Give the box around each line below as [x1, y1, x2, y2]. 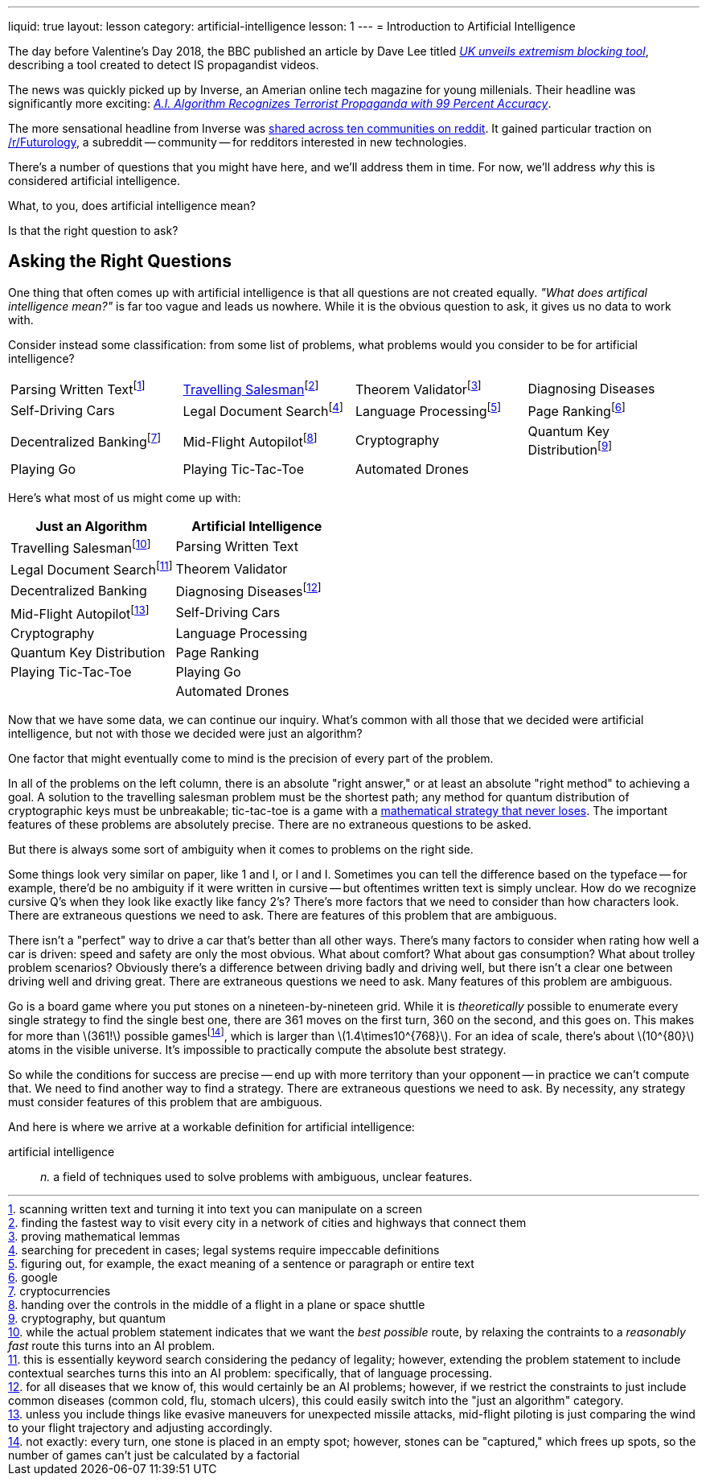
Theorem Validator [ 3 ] [355, 378, 482, 398]
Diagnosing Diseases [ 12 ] [175, 581, 322, 600]
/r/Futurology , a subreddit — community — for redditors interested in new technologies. [8, 135, 467, 149]
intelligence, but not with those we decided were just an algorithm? [8, 727, 363, 741]
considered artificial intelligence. [8, 174, 181, 187]
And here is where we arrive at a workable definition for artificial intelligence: [8, 1119, 415, 1134]
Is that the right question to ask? [8, 224, 179, 237]
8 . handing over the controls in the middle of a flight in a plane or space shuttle [8, 1297, 425, 1311]
